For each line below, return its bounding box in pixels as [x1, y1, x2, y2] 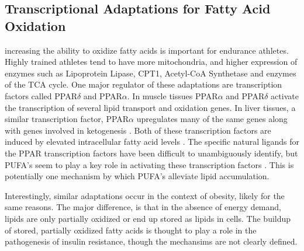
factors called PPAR [5, 89, 77, 102]
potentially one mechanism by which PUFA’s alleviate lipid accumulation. [5, 170, 270, 182]
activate [271, 89, 299, 102]
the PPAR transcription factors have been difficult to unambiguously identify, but [5, 147, 298, 159]
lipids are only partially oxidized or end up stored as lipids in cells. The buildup [5, 212, 291, 224]
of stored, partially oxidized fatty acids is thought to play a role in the [5, 224, 257, 236]
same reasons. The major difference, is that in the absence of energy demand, [5, 201, 281, 213]
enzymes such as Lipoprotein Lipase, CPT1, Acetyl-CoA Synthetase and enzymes [5, 67, 296, 79]
